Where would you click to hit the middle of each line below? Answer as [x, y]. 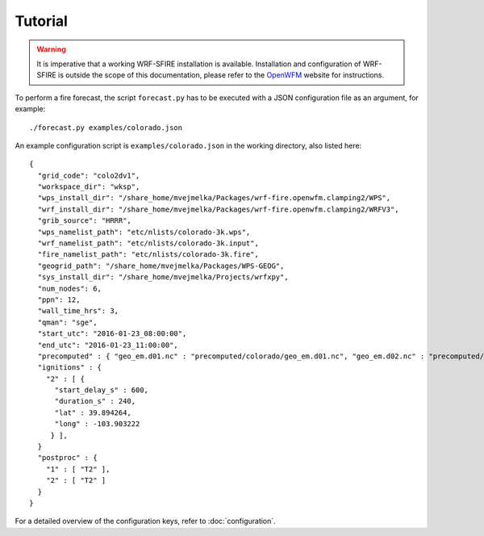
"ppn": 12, [59, 299]
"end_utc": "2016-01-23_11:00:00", [108, 345]
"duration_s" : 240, [95, 401]
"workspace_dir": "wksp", [89, 187]
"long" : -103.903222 [97, 424]
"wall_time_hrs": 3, [78, 311]
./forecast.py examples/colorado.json [106, 128]
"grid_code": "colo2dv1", [89, 175]
